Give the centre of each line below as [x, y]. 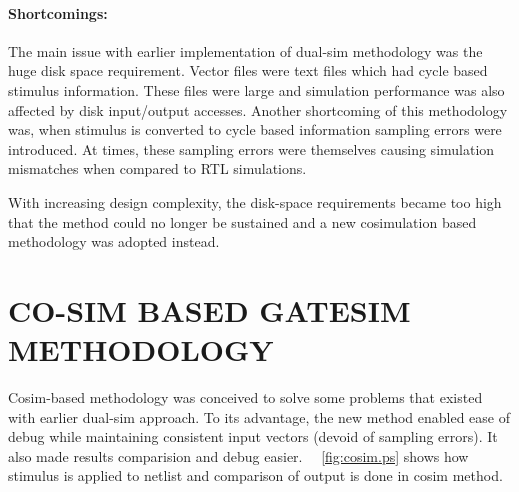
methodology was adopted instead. [114, 241]
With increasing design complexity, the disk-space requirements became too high [255, 201]
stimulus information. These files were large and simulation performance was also [256, 89]
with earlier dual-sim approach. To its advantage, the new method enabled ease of [259, 416]
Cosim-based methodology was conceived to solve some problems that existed [245, 397]
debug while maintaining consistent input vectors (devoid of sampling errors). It [253, 436]
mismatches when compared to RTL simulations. [157, 168]
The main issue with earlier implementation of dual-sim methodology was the [245, 50]
